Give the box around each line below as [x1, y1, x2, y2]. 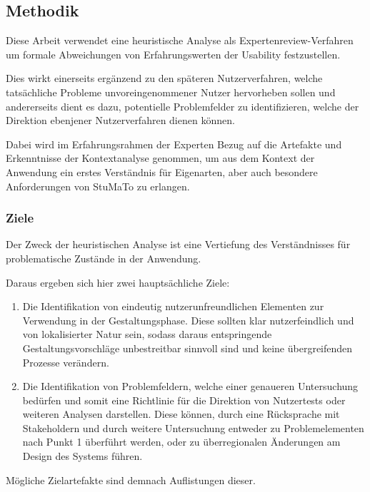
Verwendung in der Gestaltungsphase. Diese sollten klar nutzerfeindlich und [22, 312, 354, 327]
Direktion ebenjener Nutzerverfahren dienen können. [6, 113, 235, 128]
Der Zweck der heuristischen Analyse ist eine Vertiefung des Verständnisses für [6, 237, 351, 252]
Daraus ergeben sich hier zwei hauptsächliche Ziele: [6, 275, 230, 289]
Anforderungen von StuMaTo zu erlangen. [6, 178, 190, 193]
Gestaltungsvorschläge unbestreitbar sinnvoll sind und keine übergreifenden [22, 340, 353, 355]
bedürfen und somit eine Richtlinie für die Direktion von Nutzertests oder [22, 392, 346, 407]
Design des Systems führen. [22, 449, 143, 463]
